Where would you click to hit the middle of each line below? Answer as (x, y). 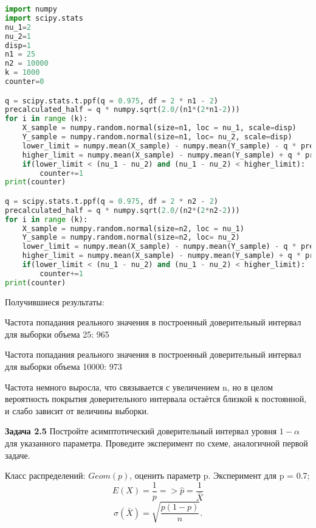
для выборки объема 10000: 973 (64, 366)
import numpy (31, 9)
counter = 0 (25, 82)
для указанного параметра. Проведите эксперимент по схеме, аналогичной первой (156, 443)
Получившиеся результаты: (55, 301)
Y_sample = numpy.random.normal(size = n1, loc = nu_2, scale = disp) (157, 137)
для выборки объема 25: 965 (57, 334)
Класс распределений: (45, 475)
